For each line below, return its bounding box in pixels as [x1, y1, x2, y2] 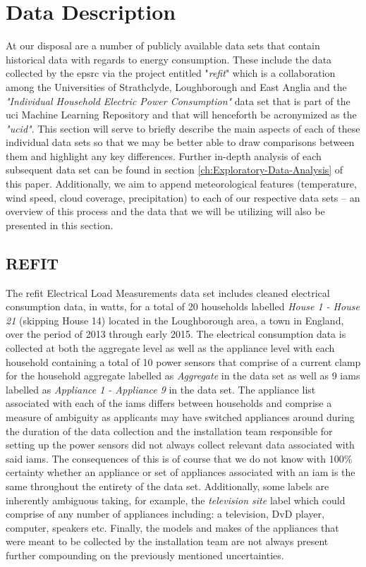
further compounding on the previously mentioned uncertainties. [6, 547, 284, 562]
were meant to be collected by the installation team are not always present [6, 534, 329, 549]
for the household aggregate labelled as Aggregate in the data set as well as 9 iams [6, 368, 360, 383]
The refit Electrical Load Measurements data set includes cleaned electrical [6, 285, 330, 300]
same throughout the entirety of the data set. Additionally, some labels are [6, 478, 329, 493]
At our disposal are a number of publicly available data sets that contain [6, 38, 320, 53]
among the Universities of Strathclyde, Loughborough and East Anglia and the [6, 79, 347, 94]
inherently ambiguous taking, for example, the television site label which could [6, 492, 346, 507]
